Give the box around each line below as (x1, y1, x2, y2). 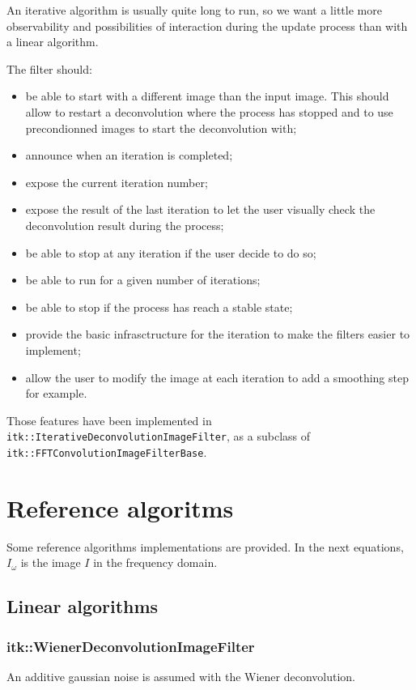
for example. (25, 385, 87, 402)
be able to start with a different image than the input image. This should (25, 87, 389, 104)
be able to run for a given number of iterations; (25, 271, 261, 288)
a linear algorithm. (6, 33, 99, 50)
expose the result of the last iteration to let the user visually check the (25, 201, 376, 218)
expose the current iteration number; (25, 173, 208, 190)
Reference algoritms (6, 491, 234, 524)
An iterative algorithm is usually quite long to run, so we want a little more (6, 2, 382, 18)
